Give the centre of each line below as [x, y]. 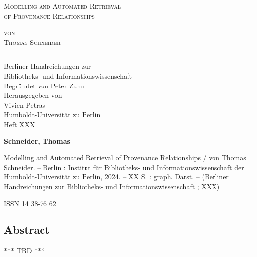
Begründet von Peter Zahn [44, 85]
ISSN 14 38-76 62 [30, 203]
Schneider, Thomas [37, 141]
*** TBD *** [24, 250]
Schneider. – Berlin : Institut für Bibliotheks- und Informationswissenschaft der [124, 167]
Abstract [27, 230]
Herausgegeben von [33, 95]
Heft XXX [20, 124]
